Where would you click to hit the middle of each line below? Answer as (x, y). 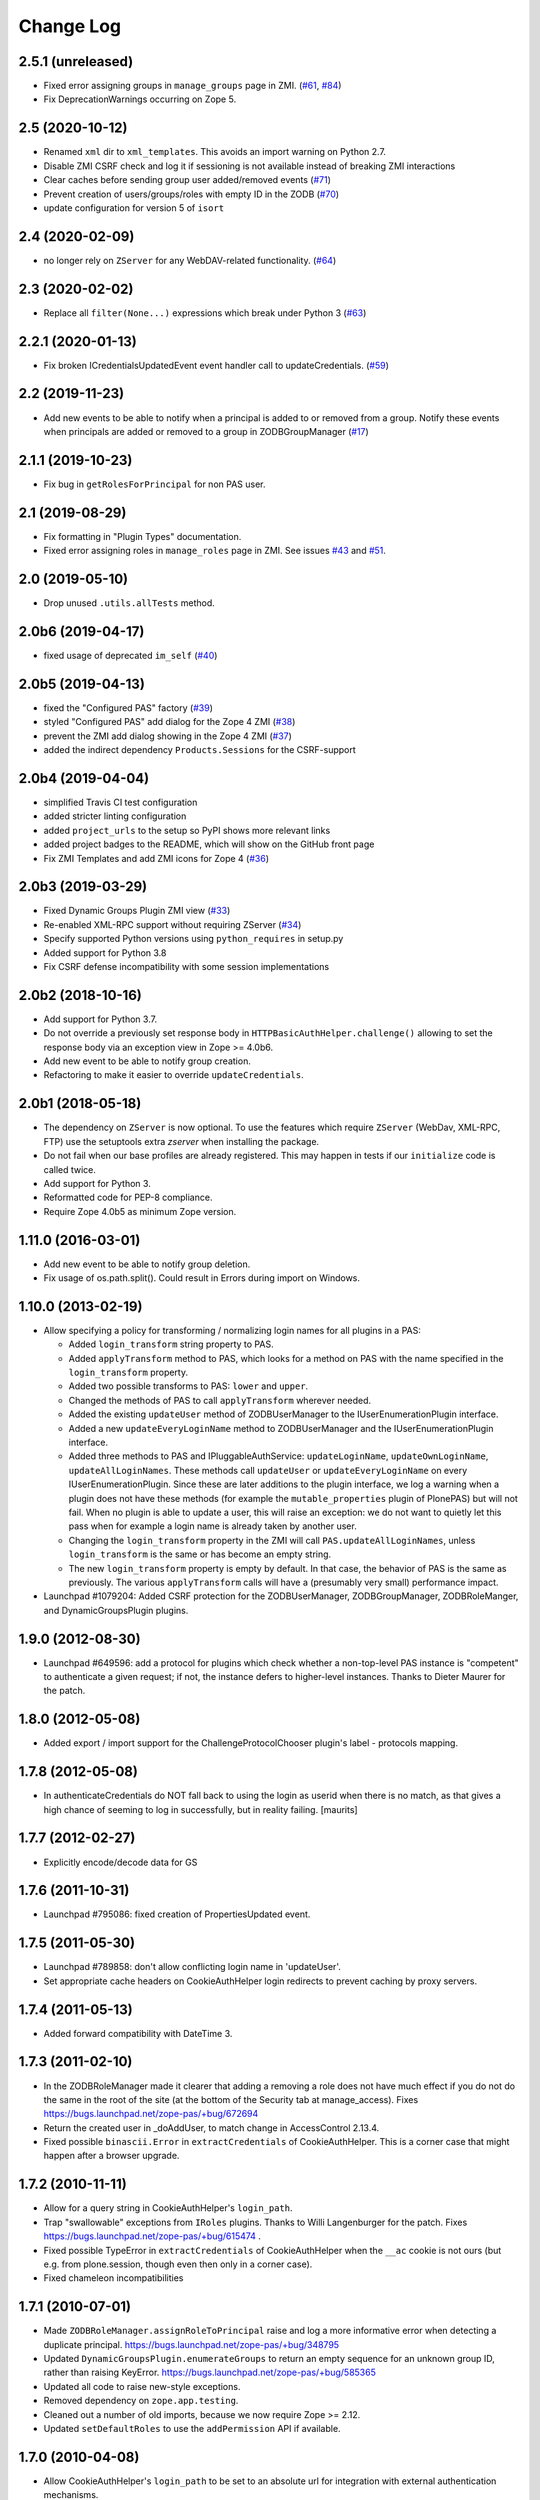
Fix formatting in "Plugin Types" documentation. (142, 536)
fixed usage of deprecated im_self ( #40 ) (130, 655)
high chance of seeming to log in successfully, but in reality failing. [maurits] (201, 1809)
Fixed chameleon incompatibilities (113, 2278)
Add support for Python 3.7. (100, 1019)
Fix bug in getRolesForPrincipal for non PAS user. (154, 484)
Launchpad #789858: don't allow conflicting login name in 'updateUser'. (192, 1967)
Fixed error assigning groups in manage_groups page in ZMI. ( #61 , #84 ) (192, 86)
